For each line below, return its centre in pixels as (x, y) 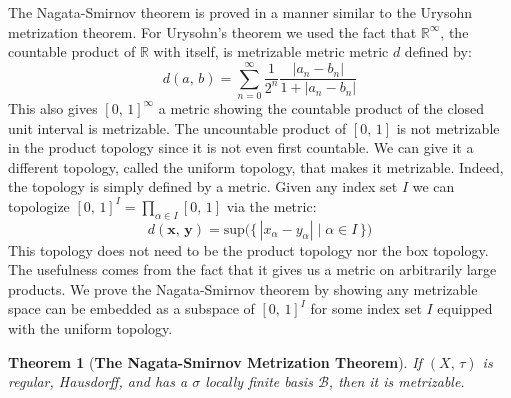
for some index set (366, 308)
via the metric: (271, 205)
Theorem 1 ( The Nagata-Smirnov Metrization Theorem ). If (215, 361)
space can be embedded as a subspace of (131, 308)
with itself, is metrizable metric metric (271, 51)
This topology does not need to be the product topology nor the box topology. (248, 249)
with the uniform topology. (90, 328)
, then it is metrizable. (396, 381)
